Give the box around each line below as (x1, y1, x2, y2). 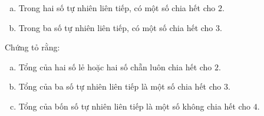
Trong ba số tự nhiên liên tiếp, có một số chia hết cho (18, 21, 213, 33)
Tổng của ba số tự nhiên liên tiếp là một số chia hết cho (18, 80, 222, 93)
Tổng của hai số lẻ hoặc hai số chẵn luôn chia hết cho (18, 60, 212, 73)
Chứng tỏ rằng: (5, 41, 60, 53)
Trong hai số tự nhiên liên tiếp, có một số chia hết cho (18, 2, 216, 13)
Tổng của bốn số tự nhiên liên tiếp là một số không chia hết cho (18, 100, 251, 112)
